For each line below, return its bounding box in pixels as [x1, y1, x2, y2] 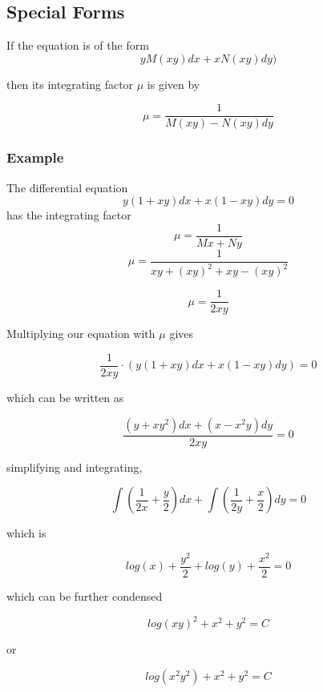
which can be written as [6, 389, 124, 406]
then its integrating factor [6, 75, 134, 92]
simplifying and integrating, [6, 458, 143, 475]
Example [6, 147, 64, 167]
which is [6, 525, 46, 541]
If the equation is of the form [6, 37, 149, 54]
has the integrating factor [6, 207, 131, 223]
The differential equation [6, 179, 128, 195]
